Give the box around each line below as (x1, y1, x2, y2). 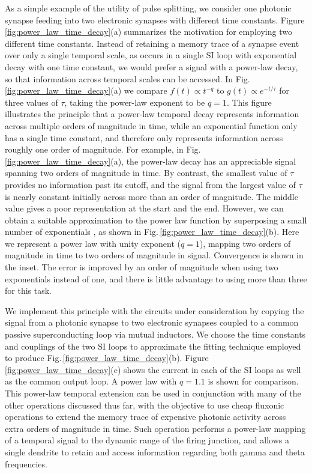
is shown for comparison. (208, 375, 299, 387)
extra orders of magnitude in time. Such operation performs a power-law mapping (5, 422, 306, 434)
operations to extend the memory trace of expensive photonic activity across (5, 410, 286, 423)
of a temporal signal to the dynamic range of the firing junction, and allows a (5, 434, 289, 446)
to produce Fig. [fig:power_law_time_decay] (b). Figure (5, 351, 209, 364)
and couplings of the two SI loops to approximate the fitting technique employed (5, 339, 301, 352)
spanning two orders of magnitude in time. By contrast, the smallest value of (5, 166, 287, 179)
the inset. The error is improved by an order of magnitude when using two (5, 261, 278, 273)
